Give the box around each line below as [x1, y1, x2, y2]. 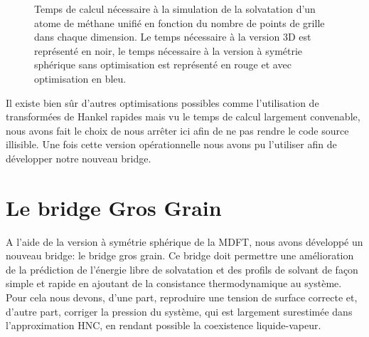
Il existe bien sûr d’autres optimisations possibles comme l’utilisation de [6, 95, 319, 110]
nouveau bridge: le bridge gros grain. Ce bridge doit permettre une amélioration [6, 248, 354, 263]
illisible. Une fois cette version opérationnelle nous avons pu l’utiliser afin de [6, 137, 337, 152]
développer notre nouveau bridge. [6, 150, 151, 165]
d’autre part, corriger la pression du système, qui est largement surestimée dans [6, 304, 353, 318]
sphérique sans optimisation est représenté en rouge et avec [34, 57, 292, 72]
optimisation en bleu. [34, 71, 127, 85]
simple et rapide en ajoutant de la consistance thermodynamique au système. [6, 276, 342, 291]
